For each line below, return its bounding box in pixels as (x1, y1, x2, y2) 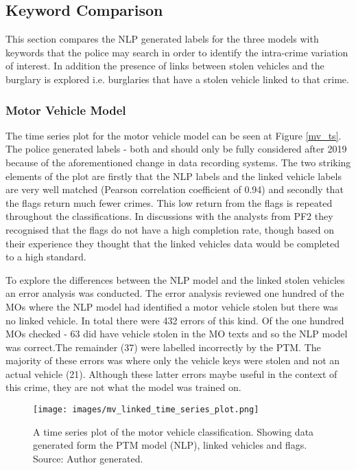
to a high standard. (5, 249, 86, 264)
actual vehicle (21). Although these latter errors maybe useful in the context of (5, 366, 337, 381)
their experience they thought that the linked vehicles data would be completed (5, 236, 340, 250)
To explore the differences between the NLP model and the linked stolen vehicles (5, 272, 345, 287)
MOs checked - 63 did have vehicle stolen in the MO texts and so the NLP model (5, 326, 348, 341)
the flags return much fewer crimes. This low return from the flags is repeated (5, 195, 333, 210)
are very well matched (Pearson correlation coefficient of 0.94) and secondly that (5, 182, 344, 197)
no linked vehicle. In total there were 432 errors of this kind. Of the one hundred (5, 313, 344, 327)
